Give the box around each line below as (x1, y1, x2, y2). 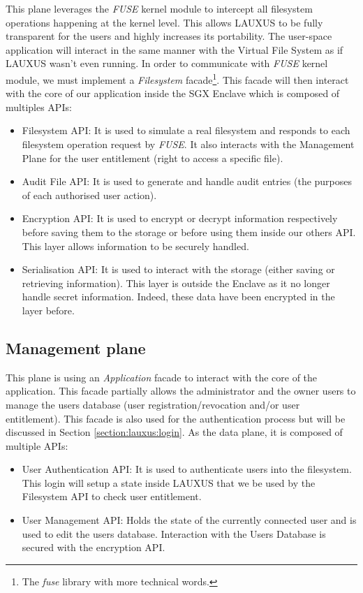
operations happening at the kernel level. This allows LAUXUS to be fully (6, 15, 323, 29)
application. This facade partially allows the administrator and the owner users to (6, 383, 356, 398)
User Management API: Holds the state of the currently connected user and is (22, 513, 357, 527)
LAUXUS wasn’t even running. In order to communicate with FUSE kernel (6, 56, 328, 71)
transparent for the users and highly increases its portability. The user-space (6, 29, 332, 43)
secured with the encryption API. (22, 540, 165, 555)
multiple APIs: (6, 438, 68, 453)
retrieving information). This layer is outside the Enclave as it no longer (22, 275, 330, 290)
